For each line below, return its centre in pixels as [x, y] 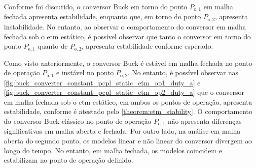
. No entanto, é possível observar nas [183, 72]
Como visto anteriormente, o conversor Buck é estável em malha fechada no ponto [128, 63]
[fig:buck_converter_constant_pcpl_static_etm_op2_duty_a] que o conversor [124, 92]
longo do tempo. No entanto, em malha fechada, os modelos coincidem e [113, 150]
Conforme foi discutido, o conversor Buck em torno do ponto [96, 6]
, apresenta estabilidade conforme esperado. [147, 46]
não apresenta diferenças [205, 121]
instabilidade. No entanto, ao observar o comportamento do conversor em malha [125, 26]
